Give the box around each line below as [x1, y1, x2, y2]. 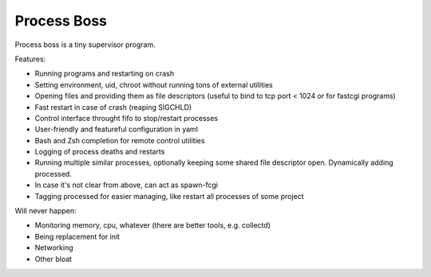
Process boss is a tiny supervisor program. [14, 40, 156, 49]
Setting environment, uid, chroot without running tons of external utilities [34, 80, 273, 89]
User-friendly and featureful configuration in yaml [34, 124, 199, 135]
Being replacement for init [34, 232, 120, 241]
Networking [34, 243, 73, 252]
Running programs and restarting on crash [34, 68, 175, 79]
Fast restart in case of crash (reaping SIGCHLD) [34, 102, 192, 111]
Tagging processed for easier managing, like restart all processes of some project [34, 191, 304, 201]
